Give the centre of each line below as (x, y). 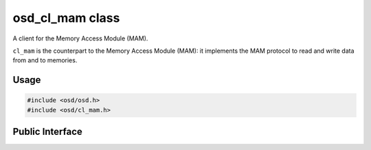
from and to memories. (45, 60)
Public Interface (47, 132)
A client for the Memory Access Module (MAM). (80, 38)
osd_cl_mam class (66, 18)
